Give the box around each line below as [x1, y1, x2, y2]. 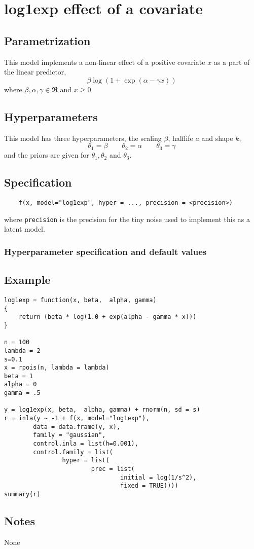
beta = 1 [4, 372, 33, 380]
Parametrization [4, 32, 91, 48]
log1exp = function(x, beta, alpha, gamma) [4, 296, 157, 304]
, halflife [168, 132, 193, 143]
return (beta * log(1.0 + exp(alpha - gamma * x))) [18, 313, 197, 321]
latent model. [4, 224, 45, 234]
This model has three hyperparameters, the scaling [4, 132, 162, 143]
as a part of [213, 56, 250, 67]
